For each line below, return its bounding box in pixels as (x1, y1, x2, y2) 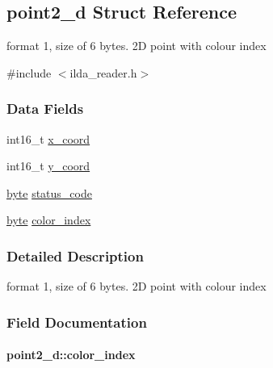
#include (6, 64, 52, 81)
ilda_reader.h (69, 64, 137, 81)
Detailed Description (6, 245, 144, 266)
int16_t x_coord (6, 130, 90, 147)
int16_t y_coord (6, 157, 90, 174)
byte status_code (6, 184, 92, 201)
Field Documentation (6, 312, 147, 332)
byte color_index (6, 211, 91, 228)
